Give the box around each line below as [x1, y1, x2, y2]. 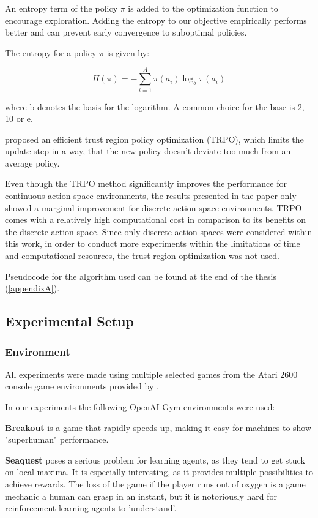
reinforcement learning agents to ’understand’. [5, 501, 177, 514]
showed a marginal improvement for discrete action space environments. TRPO [5, 201, 302, 214]
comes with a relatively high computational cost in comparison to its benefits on [5, 213, 306, 226]
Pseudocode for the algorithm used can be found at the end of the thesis [5, 269, 276, 282]
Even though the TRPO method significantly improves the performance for [5, 177, 287, 190]
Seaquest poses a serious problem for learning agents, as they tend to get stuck [5, 453, 305, 466]
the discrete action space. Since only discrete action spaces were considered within [5, 225, 312, 238]
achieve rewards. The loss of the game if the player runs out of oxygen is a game [5, 477, 306, 490]
